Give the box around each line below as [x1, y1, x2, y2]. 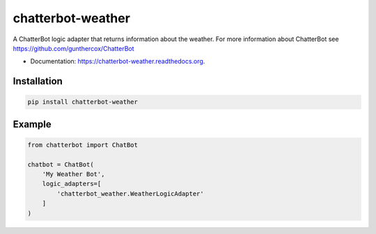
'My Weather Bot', [42, 171, 105, 178]
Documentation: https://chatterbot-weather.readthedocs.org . [30, 57, 205, 65]
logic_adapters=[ [42, 180, 102, 188]
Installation [13, 75, 63, 87]
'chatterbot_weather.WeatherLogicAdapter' [56, 189, 205, 198]
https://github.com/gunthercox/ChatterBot [13, 44, 135, 52]
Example [13, 118, 52, 130]
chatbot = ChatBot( [27, 160, 94, 169]
